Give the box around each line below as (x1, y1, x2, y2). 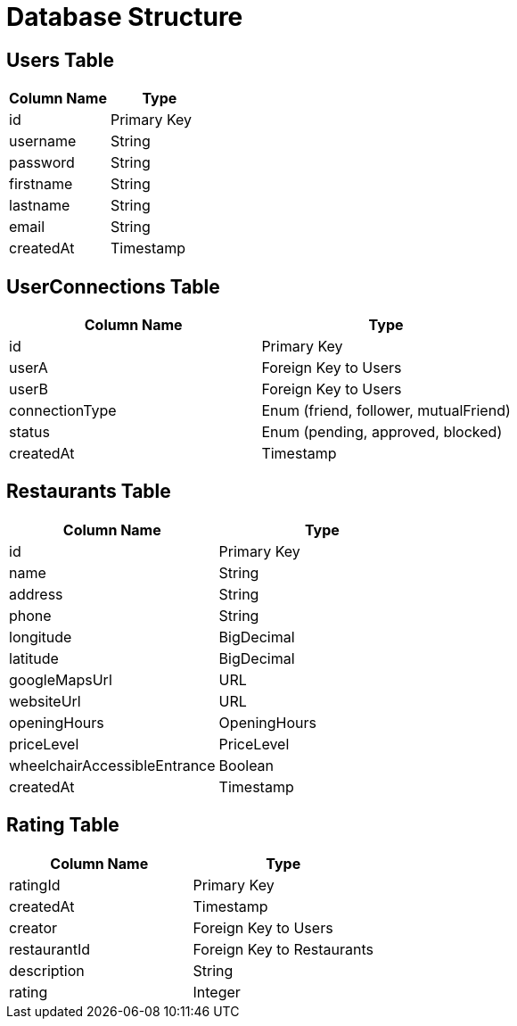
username (9, 132, 77, 151)
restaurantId (9, 939, 91, 958)
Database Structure (6, 2, 243, 32)
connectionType (9, 401, 117, 420)
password (9, 153, 75, 172)
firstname (9, 175, 73, 194)
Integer (193, 982, 241, 1001)
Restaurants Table (6, 480, 171, 503)
